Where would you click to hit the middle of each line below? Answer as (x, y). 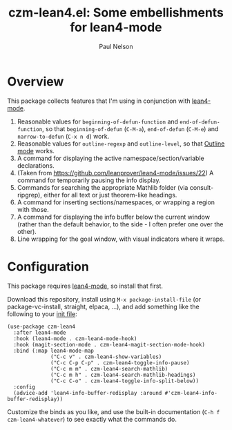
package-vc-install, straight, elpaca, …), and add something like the (103, 306)
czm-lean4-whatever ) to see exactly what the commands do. (92, 419)
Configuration (48, 266)
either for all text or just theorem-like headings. (110, 195)
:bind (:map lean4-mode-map (54, 351)
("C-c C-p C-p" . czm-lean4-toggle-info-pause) (120, 363)
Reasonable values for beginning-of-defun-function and (97, 121)
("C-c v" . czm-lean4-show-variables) (106, 357)
